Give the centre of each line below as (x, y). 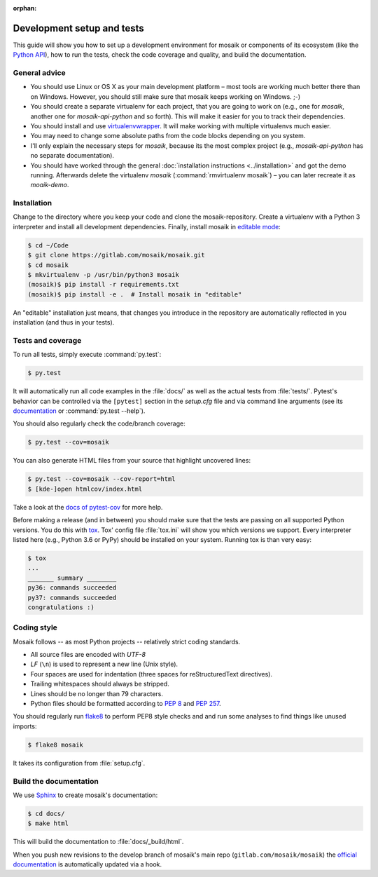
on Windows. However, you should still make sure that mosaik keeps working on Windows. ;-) (166, 96)
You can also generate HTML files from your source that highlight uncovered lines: (132, 461)
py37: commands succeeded (72, 597)
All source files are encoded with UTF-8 (88, 655)
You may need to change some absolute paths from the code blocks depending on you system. (168, 136)
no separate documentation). (72, 156)
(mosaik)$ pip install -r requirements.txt (104, 285)
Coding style (35, 627)
